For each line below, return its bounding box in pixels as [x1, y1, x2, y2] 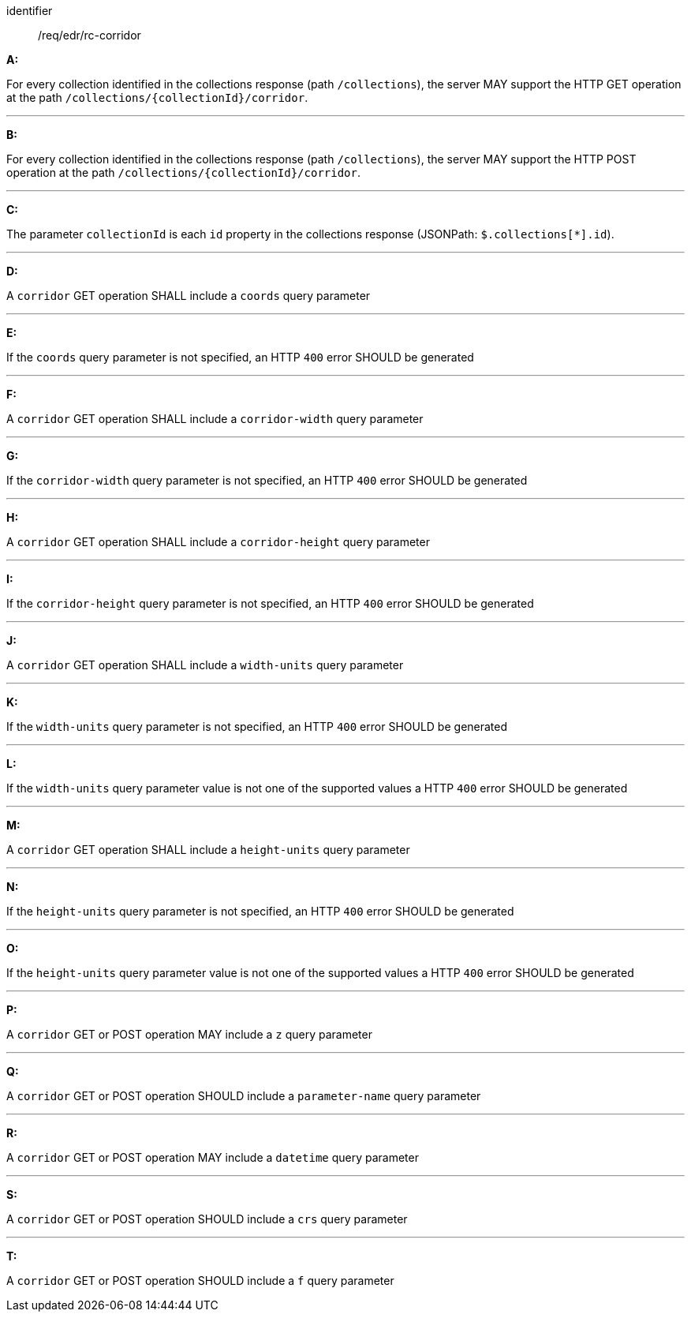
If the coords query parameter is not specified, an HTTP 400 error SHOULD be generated [6, 350, 474, 364]
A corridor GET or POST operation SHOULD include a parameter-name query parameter [6, 1089, 481, 1103]
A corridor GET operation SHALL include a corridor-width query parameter [6, 412, 424, 425]
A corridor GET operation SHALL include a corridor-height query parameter [6, 535, 430, 549]
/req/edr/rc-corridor [38, 28, 141, 42]
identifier [6, 4, 53, 17]
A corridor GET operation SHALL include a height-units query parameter [6, 843, 410, 856]
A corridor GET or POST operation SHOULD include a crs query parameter [6, 1212, 408, 1226]
